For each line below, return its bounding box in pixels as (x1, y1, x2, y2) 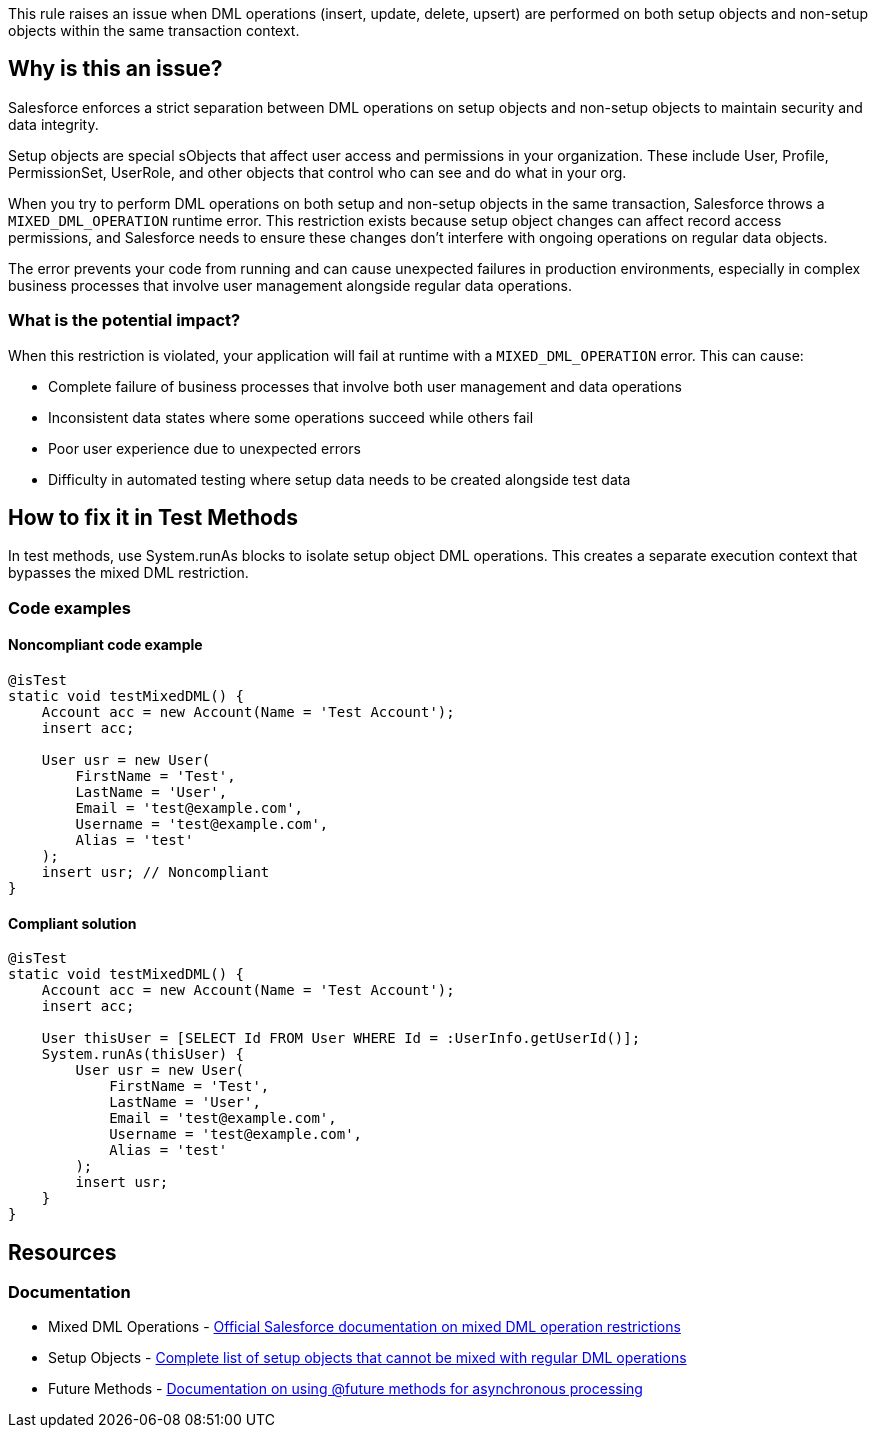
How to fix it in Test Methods (8, 505, 298, 531)
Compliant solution (8, 914, 137, 932)
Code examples (8, 597, 132, 618)
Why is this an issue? (8, 56, 223, 82)
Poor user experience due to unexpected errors (48, 439, 361, 457)
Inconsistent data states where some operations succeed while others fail (48, 408, 534, 426)
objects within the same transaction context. (8, 22, 300, 39)
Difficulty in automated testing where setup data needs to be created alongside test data (48, 470, 631, 488)
